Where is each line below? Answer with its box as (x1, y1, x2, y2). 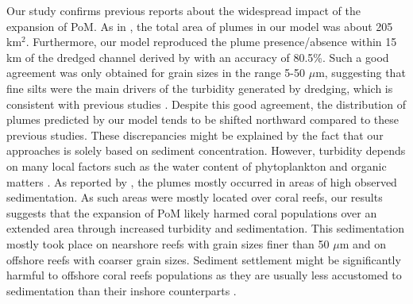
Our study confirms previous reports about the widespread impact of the (6, 2, 361, 18)
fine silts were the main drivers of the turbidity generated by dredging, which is (6, 79, 393, 96)
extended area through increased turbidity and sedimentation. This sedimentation (6, 220, 405, 237)
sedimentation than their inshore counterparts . (6, 282, 237, 298)
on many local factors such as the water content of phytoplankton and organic (6, 157, 387, 174)
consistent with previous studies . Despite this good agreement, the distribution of (6, 95, 406, 112)
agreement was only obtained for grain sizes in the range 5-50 (6, 64, 306, 81)
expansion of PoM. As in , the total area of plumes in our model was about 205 (6, 17, 393, 34)
